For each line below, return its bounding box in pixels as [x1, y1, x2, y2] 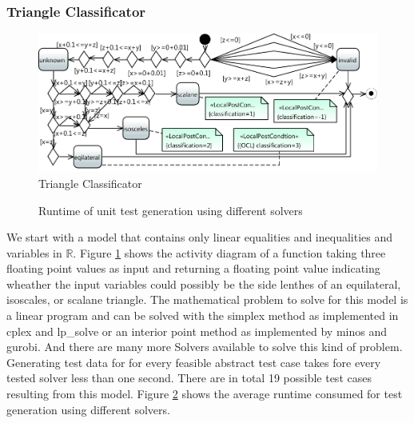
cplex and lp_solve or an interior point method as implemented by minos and [6, 322, 387, 339]
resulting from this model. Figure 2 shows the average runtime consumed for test [6, 385, 403, 402]
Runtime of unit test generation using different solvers [38, 202, 303, 218]
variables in [6, 244, 62, 261]
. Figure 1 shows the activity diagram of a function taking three [73, 244, 386, 261]
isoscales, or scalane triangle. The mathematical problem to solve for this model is [6, 291, 408, 308]
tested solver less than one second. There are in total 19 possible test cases [6, 369, 372, 386]
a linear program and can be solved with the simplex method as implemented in [6, 307, 399, 324]
